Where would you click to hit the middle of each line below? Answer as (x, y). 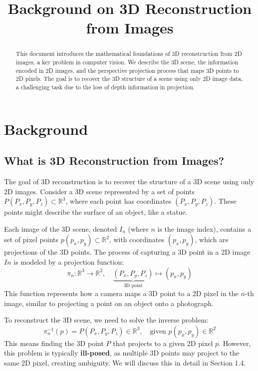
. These (225, 201)
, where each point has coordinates (119, 201)
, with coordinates (137, 239)
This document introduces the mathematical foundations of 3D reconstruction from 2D (129, 54)
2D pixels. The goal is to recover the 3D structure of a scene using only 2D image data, (129, 79)
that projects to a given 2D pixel (163, 343)
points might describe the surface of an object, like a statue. (96, 212)
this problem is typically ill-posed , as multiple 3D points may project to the (122, 353)
